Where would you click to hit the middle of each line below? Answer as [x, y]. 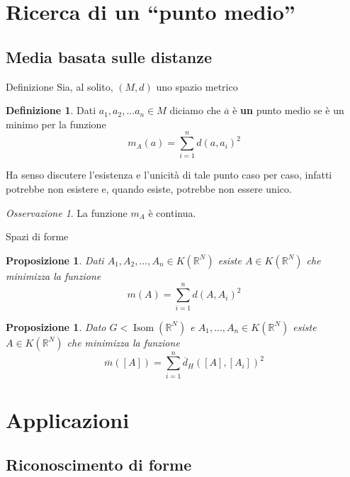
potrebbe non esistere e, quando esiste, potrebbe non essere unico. [149, 189]
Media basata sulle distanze [109, 56]
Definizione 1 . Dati [51, 110]
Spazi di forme [37, 236]
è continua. [172, 212]
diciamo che [195, 110]
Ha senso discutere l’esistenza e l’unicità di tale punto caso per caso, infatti [169, 175]
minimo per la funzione [56, 124]
